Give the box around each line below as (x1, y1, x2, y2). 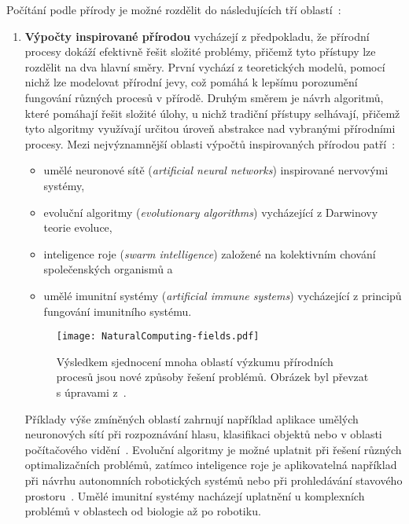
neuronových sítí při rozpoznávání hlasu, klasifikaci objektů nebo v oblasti (24, 426, 382, 442)
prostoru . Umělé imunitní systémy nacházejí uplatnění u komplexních (24, 487, 365, 504)
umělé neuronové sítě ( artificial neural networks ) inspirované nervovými (43, 162, 389, 178)
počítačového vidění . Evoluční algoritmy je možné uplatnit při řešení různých (24, 441, 402, 457)
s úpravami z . (56, 383, 127, 400)
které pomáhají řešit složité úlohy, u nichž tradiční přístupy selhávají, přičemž (24, 104, 400, 121)
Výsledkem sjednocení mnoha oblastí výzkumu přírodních (56, 353, 333, 369)
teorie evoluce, (43, 219, 112, 236)
